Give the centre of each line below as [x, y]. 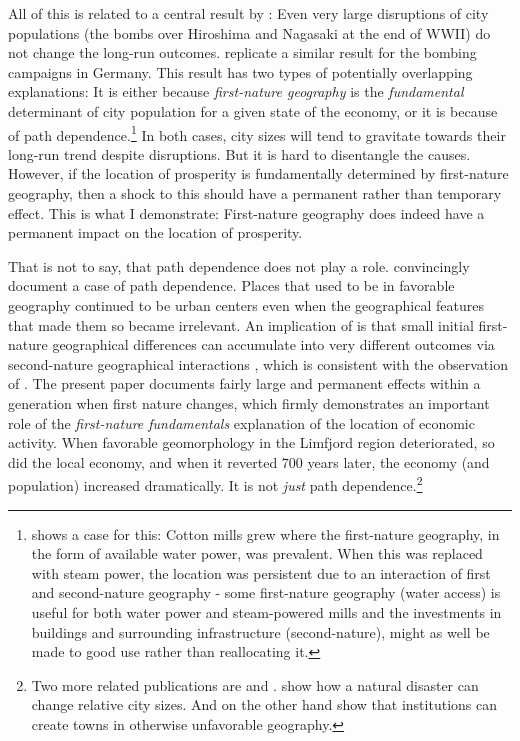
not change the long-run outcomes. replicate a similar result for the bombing [242, 52]
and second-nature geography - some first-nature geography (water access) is [266, 592]
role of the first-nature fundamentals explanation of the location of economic [241, 422]
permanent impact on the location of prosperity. [155, 232]
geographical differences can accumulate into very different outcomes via [273, 344]
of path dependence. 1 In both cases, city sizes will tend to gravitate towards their [257, 133]
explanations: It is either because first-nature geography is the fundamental [236, 91]
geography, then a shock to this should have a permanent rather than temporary [255, 193]
